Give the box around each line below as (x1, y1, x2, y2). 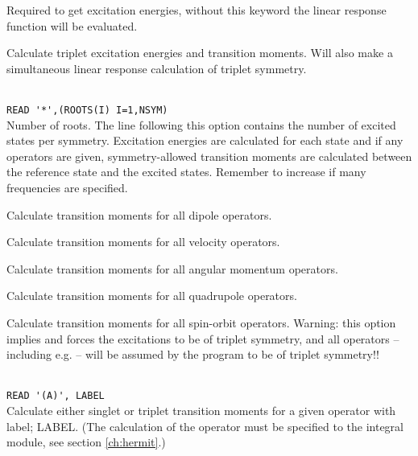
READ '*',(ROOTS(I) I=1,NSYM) (6, 104, 168, 116)
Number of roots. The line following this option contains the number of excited (6, 116, 396, 133)
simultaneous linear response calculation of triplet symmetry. (6, 60, 307, 76)
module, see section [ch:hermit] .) (6, 433, 166, 450)
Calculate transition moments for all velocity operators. (6, 233, 280, 250)
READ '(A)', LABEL (6, 390, 105, 402)
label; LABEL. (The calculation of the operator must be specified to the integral (6, 417, 404, 434)
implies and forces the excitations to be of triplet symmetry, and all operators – (6, 330, 399, 347)
